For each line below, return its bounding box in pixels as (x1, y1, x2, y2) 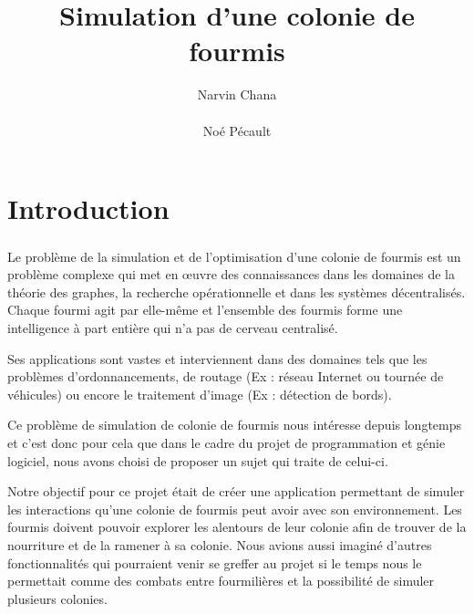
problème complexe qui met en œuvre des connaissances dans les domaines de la (7, 265, 455, 284)
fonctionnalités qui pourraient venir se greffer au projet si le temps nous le (7, 553, 422, 572)
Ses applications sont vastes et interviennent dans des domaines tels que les (7, 349, 428, 368)
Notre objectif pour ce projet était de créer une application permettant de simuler (7, 482, 465, 501)
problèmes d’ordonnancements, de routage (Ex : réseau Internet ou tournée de (7, 367, 444, 386)
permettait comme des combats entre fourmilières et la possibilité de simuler (7, 571, 435, 590)
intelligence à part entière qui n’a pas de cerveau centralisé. (7, 318, 338, 338)
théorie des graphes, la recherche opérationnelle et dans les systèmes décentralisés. (7, 282, 466, 301)
